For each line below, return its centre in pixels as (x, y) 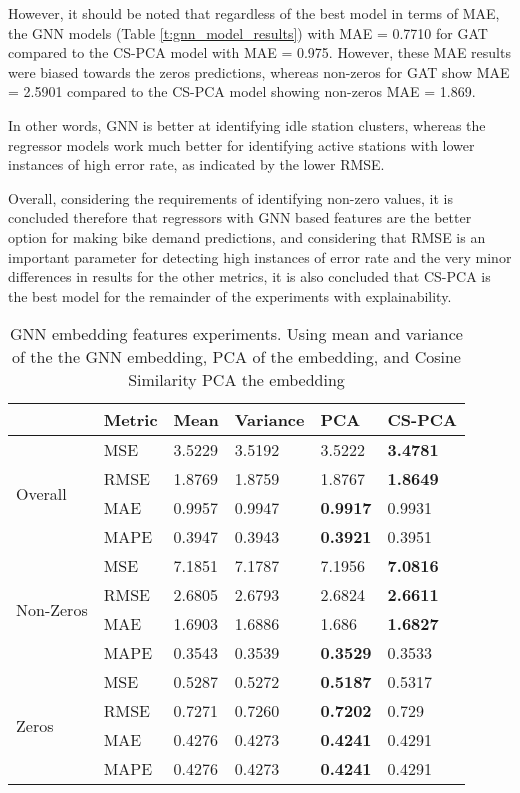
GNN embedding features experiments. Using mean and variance (236, 334)
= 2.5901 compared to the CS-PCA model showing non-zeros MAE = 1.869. (242, 91)
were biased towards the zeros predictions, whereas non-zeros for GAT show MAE (259, 71)
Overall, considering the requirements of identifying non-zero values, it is (231, 197)
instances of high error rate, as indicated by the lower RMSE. (196, 164)
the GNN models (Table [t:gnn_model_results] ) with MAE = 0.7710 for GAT (248, 32)
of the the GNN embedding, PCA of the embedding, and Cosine (236, 357)
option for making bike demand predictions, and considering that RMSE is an (247, 236)
